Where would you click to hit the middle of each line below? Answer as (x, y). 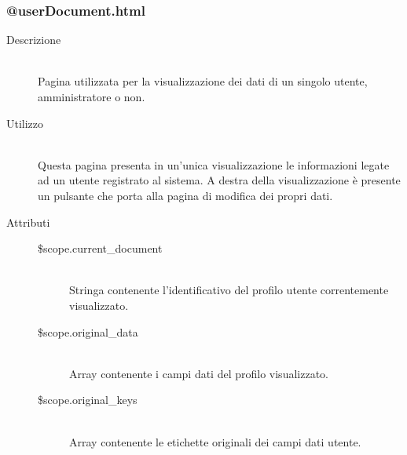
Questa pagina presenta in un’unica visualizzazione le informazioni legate (214, 164)
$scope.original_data (88, 331)
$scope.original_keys (88, 400)
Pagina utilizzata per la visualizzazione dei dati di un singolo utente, (203, 81)
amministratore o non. (92, 96)
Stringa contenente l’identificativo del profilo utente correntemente (229, 290)
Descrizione (34, 40)
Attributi (28, 222)
